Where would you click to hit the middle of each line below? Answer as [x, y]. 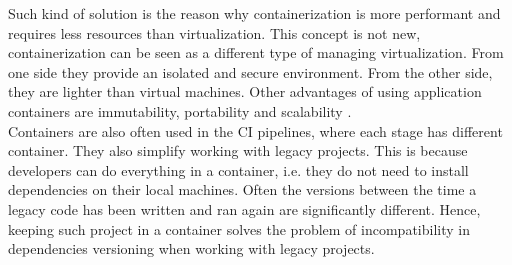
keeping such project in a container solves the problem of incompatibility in [239, 228]
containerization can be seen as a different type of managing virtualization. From [256, 52]
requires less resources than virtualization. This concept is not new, [214, 32]
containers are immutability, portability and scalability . [180, 110]
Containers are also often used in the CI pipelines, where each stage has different [255, 130]
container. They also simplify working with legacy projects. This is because [238, 150]
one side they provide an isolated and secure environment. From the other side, [250, 71]
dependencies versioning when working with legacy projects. [191, 248]
